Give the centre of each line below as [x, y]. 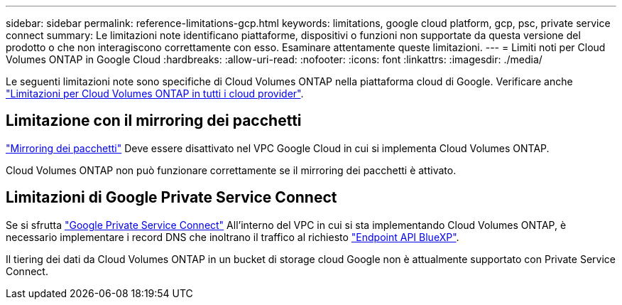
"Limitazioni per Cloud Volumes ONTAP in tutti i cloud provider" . [155, 93]
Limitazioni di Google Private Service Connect [171, 198]
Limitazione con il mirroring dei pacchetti [154, 121]
